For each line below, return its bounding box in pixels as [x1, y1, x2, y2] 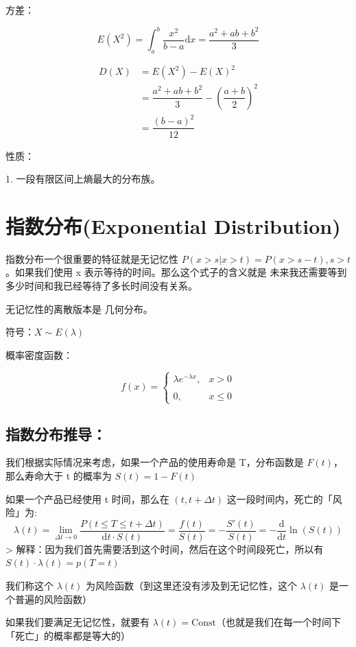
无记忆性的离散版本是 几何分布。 [5, 301, 153, 316]
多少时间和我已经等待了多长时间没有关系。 [5, 279, 198, 293]
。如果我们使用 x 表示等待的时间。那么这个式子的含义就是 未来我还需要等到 [5, 265, 347, 279]
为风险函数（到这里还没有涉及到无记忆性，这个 [86, 578, 298, 592]
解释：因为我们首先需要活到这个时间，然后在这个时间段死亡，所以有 [16, 541, 324, 556]
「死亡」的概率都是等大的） [5, 628, 130, 642]
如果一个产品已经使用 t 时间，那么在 [5, 491, 169, 506]
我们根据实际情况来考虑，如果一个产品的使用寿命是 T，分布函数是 [5, 455, 304, 469]
